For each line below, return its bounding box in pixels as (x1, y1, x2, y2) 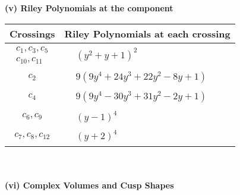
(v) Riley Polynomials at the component (5, 2, 173, 14)
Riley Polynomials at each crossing (64, 26, 230, 40)
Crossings (10, 26, 55, 40)
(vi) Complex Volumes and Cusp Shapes (5, 179, 174, 191)
